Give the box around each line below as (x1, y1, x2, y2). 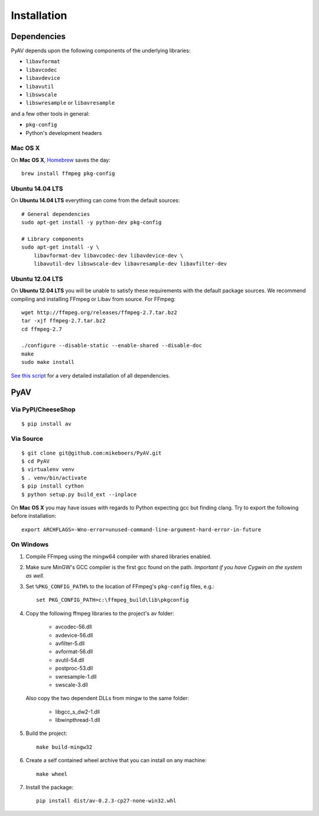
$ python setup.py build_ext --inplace (21, 491, 137, 498)
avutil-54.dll (55, 656, 84, 663)
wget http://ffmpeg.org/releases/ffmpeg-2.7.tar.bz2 (21, 309, 177, 316)
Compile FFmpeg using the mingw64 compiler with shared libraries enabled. (25, 553, 212, 560)
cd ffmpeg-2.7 (21, 325, 62, 333)
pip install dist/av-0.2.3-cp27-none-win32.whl (36, 798, 177, 804)
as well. (25, 572, 44, 579)
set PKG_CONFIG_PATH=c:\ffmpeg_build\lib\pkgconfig (36, 596, 189, 604)
